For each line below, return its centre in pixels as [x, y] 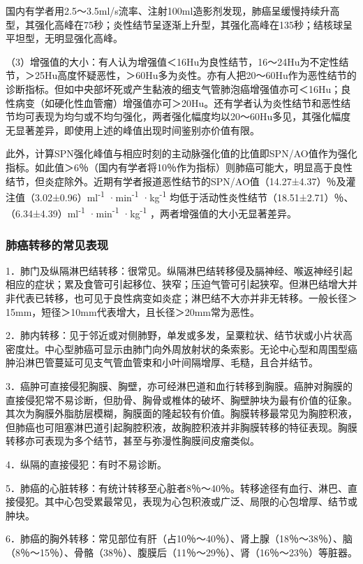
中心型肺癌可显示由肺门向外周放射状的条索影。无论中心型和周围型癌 [201, 348]
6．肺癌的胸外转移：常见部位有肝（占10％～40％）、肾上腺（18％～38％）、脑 [179, 538]
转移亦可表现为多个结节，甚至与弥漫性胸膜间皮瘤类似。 [133, 441]
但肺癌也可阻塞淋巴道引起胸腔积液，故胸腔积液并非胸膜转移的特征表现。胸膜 [181, 427]
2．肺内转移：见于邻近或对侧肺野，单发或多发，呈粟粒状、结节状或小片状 [174, 335]
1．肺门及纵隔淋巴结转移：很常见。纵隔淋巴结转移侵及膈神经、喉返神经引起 [179, 270]
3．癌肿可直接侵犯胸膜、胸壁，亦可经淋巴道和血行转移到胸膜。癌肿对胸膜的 [179, 386]
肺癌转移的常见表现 [57, 244]
